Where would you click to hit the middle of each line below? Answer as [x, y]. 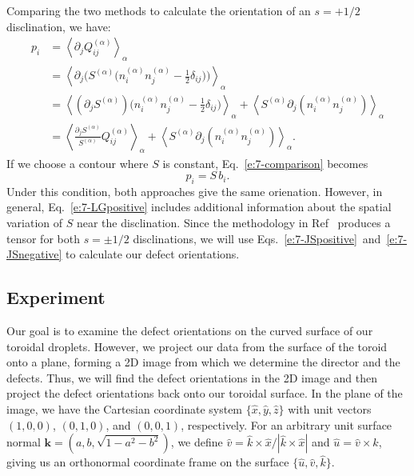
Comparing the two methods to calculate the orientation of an [159, 10]
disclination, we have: [59, 26]
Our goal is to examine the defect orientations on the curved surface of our [190, 331]
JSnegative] [34, 254]
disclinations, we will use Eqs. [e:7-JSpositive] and [257, 238]
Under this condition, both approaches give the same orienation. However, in [195, 191]
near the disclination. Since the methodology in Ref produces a [233, 223]
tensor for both [43, 238]
